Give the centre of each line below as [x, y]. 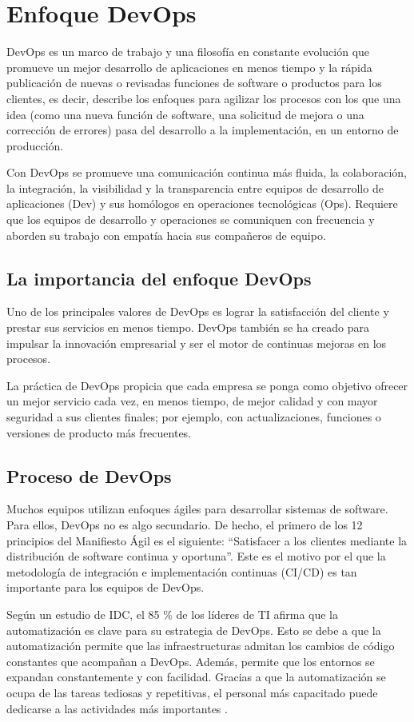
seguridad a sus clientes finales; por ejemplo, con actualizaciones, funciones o [194, 417]
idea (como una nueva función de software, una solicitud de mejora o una [185, 114]
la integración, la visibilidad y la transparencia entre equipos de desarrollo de [195, 187]
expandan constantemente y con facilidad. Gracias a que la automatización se [196, 677]
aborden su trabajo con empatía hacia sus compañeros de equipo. [166, 235]
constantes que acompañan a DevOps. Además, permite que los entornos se [191, 661]
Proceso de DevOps [89, 475]
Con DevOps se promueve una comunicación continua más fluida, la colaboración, [207, 172]
